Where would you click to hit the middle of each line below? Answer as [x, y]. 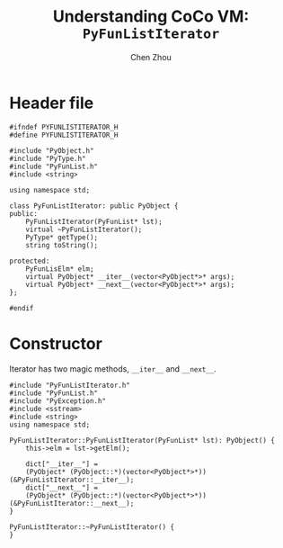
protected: [30, 261]
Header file [52, 103]
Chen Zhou [151, 57]
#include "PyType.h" [48, 158]
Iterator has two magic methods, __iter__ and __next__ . [113, 368]
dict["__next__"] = [62, 488]
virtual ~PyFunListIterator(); [84, 229]
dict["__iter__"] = [62, 464]
